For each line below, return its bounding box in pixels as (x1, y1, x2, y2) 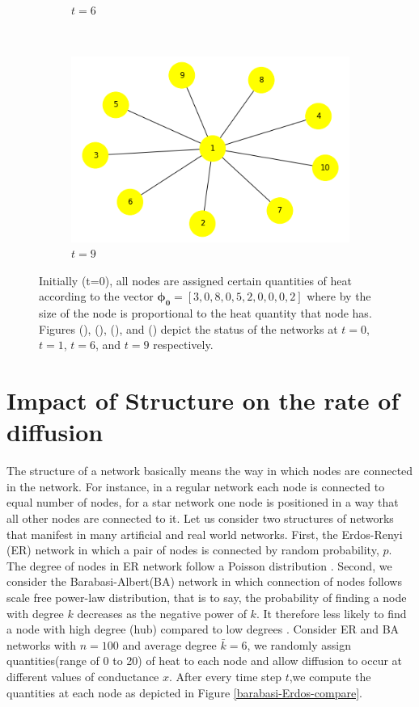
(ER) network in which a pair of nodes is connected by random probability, (6, 541, 379, 558)
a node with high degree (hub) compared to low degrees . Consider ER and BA (6, 621, 400, 638)
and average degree (122, 636, 217, 653)
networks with (6, 636, 77, 653)
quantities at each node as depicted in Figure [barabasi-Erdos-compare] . (6, 684, 362, 701)
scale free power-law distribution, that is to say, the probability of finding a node (6, 588, 407, 605)
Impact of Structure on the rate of (6, 384, 400, 417)
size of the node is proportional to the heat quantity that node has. (39, 305, 372, 322)
